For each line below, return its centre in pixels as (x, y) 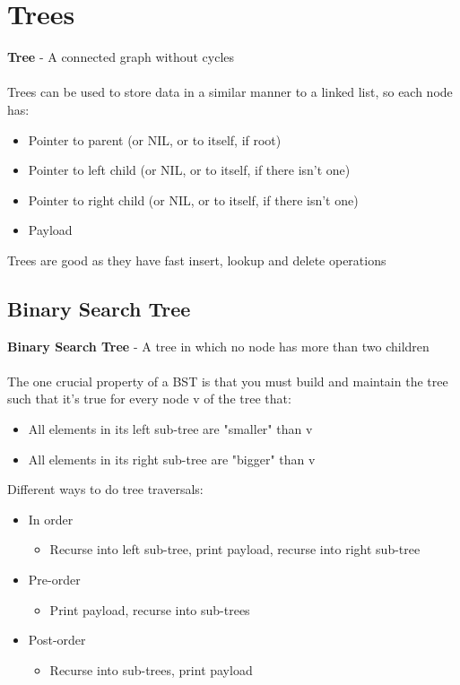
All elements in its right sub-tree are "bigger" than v (172, 459)
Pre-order (54, 580)
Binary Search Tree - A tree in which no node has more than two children (218, 346)
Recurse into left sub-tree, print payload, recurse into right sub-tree (235, 549)
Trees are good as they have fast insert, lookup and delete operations (197, 260)
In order (51, 519)
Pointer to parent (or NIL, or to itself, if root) (155, 139)
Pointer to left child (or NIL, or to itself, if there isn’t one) (189, 170)
